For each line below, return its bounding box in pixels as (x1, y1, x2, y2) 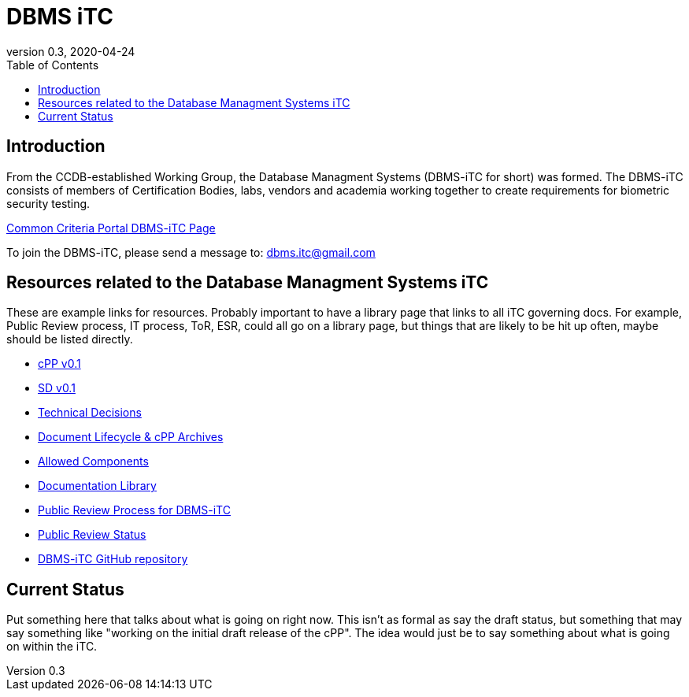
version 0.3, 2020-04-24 (6, 44, 135, 58)
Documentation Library (38, 479, 157, 493)
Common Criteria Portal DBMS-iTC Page (6, 221, 216, 235)
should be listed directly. (6, 332, 133, 347)
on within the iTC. (6, 640, 98, 654)
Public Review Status (38, 528, 146, 542)
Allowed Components (38, 454, 149, 469)
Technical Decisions (38, 406, 142, 420)
